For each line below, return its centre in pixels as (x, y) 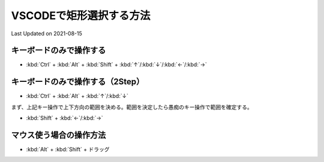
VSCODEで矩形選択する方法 (81, 16)
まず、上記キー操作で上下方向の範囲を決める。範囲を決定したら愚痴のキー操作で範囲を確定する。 (132, 107)
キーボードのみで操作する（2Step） (78, 82)
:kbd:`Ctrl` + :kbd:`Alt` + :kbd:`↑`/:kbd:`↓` (77, 96)
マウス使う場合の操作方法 (58, 135)
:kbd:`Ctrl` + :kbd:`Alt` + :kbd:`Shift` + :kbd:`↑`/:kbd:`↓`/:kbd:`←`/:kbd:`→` (116, 65)
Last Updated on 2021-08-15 (46, 33)
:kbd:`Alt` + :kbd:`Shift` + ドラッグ (68, 149)
